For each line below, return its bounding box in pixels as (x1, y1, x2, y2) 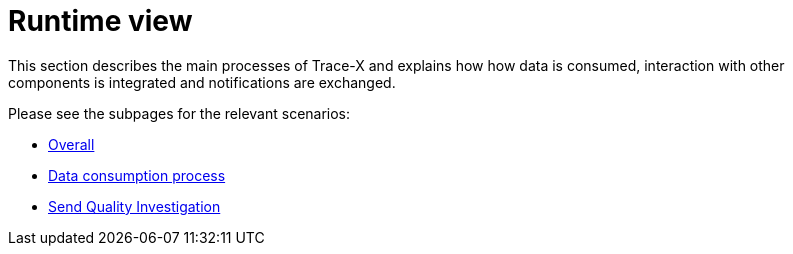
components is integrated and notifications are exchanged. (8, 73, 396, 91)
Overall (48, 135, 95, 153)
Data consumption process (48, 166, 226, 184)
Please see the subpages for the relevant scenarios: (8, 104, 351, 122)
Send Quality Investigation (48, 197, 221, 215)
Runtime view (8, 4, 193, 38)
